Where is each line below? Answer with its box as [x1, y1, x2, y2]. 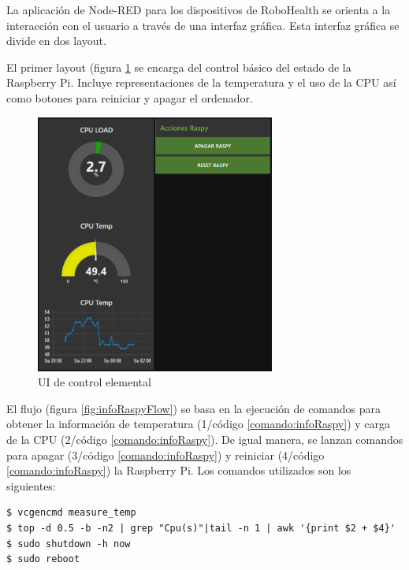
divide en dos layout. [6, 32, 106, 49]
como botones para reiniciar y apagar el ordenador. [6, 89, 253, 106]
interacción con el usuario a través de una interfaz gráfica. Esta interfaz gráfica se [6, 17, 400, 33]
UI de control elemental [38, 374, 151, 390]
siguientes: [6, 477, 56, 494]
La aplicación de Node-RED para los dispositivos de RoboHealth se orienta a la [6, 2, 391, 17]
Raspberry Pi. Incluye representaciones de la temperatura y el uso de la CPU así [6, 74, 396, 91]
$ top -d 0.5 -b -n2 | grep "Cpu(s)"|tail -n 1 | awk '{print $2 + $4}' [6, 522, 396, 534]
